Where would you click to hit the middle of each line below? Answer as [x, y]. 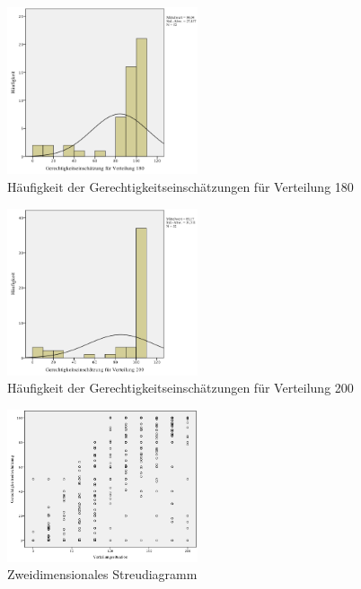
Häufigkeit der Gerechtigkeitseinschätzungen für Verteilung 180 [180, 187]
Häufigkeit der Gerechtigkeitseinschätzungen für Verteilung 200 [180, 388]
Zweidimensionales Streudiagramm [102, 574]
